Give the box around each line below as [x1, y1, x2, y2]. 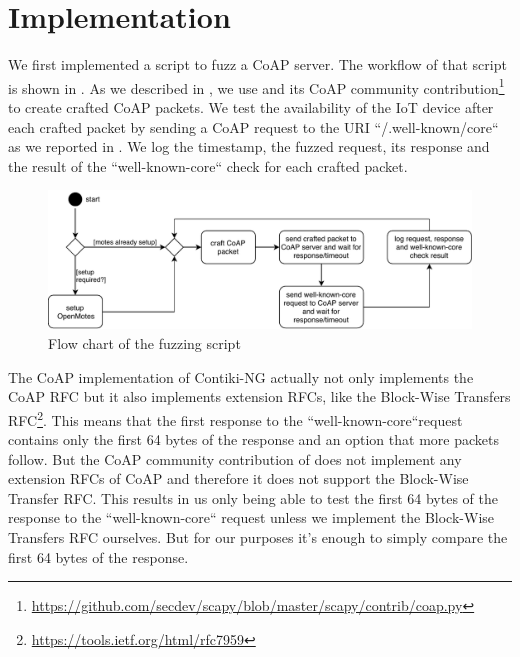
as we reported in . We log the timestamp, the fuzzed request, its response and [8, 136, 490, 157]
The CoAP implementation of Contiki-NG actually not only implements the [8, 366, 474, 387]
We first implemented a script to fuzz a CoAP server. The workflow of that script [8, 54, 507, 75]
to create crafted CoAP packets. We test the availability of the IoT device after [8, 96, 494, 117]
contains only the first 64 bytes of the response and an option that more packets [8, 429, 499, 450]
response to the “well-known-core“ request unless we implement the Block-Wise [8, 507, 495, 528]
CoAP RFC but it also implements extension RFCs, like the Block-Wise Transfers [8, 386, 511, 407]
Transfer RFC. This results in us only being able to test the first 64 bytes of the [8, 487, 498, 508]
